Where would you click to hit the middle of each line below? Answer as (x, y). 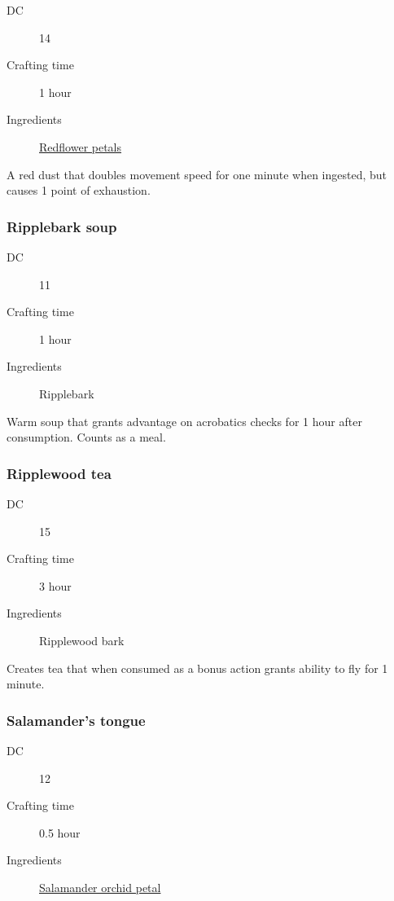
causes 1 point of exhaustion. (79, 190)
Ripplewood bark (82, 640)
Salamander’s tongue (76, 720)
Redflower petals (81, 146)
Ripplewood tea (59, 473)
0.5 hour (60, 832)
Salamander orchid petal (100, 887)
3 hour (55, 585)
